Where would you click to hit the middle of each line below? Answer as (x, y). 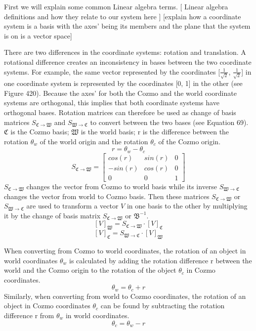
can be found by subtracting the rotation (163, 306)
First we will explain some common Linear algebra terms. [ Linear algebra (116, 6)
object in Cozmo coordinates (47, 306)
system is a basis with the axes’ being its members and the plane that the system (127, 26)
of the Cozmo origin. (190, 141)
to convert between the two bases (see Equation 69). (169, 122)
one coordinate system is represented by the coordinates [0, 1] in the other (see (123, 83)
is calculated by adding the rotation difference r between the (160, 260)
